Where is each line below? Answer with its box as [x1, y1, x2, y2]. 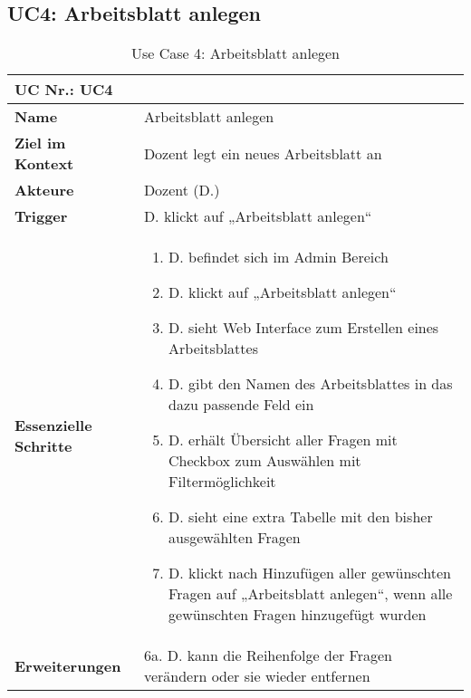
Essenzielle [14, 415, 92, 436]
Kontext [14, 153, 74, 175]
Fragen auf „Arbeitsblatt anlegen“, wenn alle [168, 583, 453, 605]
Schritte [14, 435, 72, 457]
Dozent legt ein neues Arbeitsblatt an [143, 142, 382, 164]
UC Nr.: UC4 [14, 79, 113, 100]
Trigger [14, 206, 68, 227]
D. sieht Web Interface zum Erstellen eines [168, 317, 439, 339]
